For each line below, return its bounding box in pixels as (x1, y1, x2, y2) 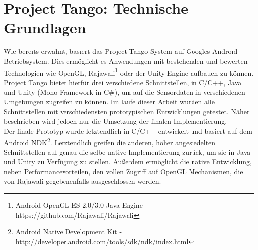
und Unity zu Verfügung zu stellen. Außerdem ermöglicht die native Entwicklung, (4, 156, 252, 167)
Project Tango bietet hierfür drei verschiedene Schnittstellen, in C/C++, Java (4, 77, 242, 87)
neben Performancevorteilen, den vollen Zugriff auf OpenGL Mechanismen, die (4, 166, 243, 176)
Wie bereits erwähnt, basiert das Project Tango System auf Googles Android (4, 46, 238, 56)
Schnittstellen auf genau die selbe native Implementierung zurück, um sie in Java (4, 147, 251, 157)
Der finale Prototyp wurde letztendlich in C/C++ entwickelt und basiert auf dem (4, 125, 252, 136)
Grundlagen (4, 17, 86, 38)
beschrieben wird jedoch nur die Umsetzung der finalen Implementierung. (4, 116, 227, 126)
